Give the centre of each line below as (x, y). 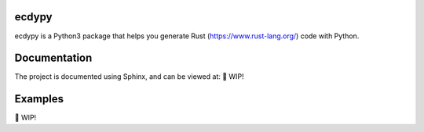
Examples (39, 99)
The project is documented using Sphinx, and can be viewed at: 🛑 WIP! (129, 77)
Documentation (53, 58)
